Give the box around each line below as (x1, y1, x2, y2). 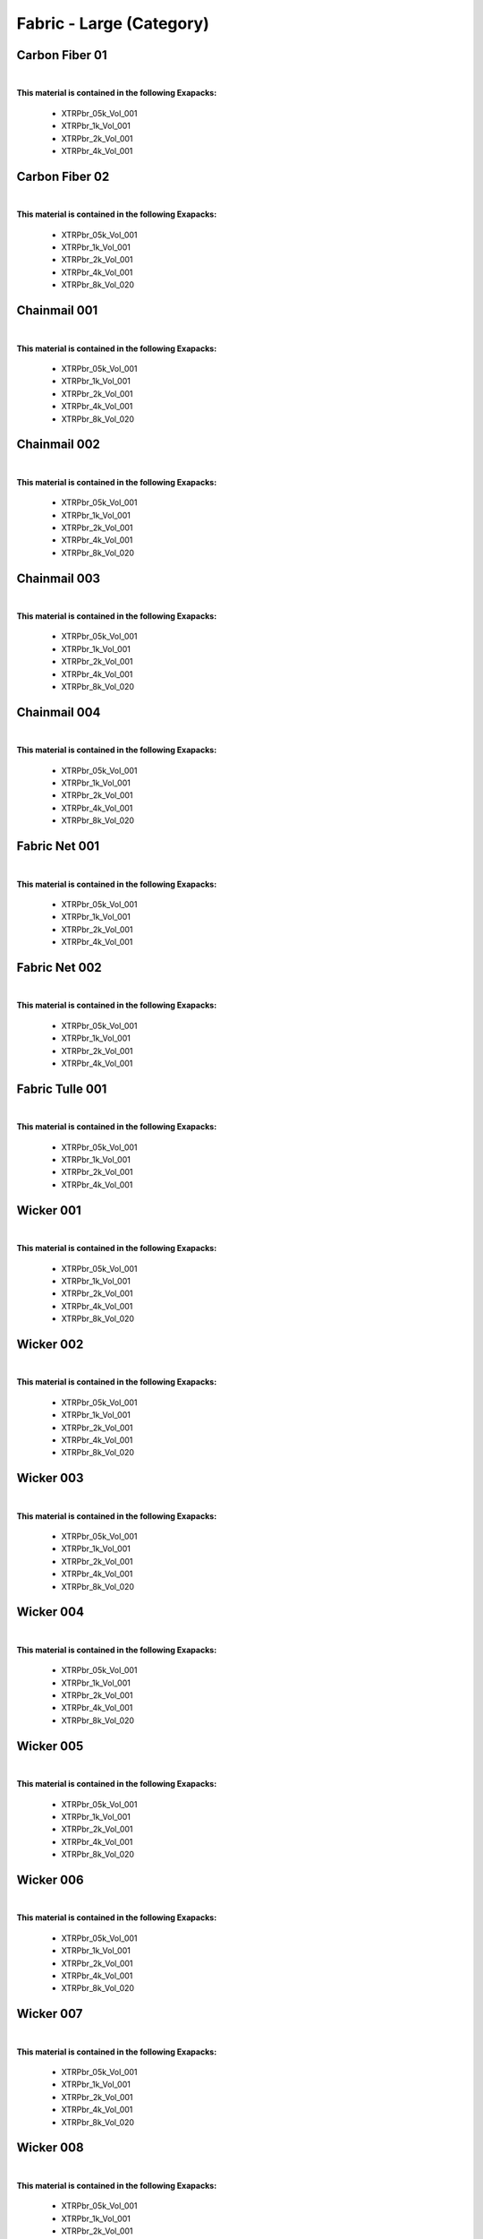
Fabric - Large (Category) (16, 13, 209, 33)
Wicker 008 (16, 2140, 84, 2156)
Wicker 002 (16, 1336, 84, 1351)
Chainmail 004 (16, 704, 101, 720)
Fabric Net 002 (16, 959, 102, 975)
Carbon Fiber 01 (16, 47, 107, 63)
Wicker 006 (16, 1872, 84, 1887)
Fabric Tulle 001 (16, 1081, 107, 1096)
